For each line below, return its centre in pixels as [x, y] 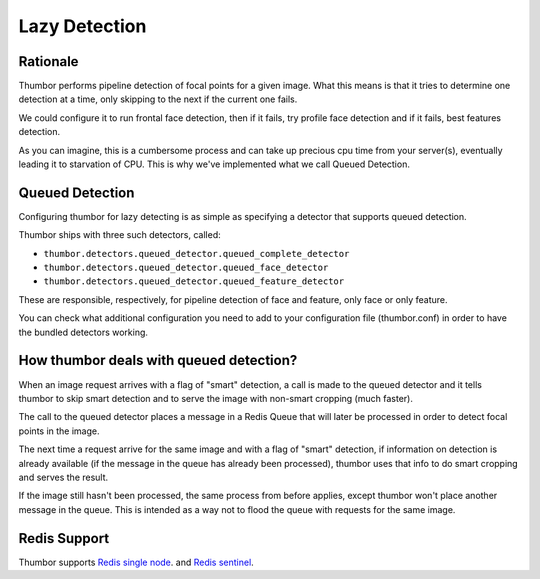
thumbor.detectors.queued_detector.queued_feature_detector [194, 281]
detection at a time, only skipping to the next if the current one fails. [158, 99]
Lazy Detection [82, 26]
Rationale [48, 61]
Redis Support [64, 538]
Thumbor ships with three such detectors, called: [120, 235]
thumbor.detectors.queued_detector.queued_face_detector [186, 268]
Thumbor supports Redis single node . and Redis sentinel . [136, 562]
